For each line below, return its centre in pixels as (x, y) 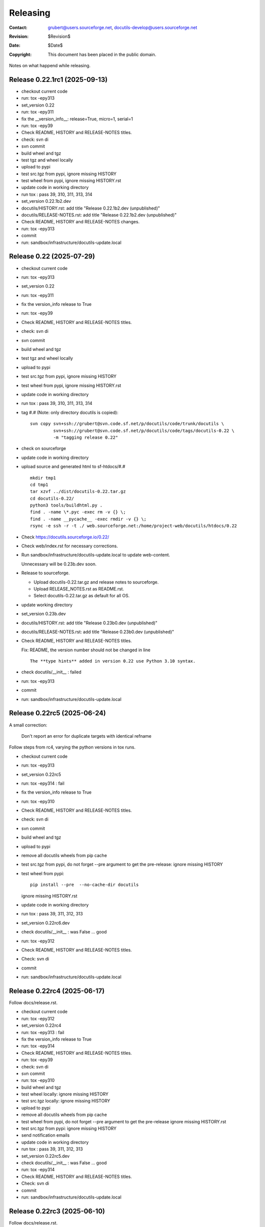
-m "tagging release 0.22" (86, 437)
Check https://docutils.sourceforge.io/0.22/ (65, 537)
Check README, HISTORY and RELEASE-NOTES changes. (80, 222)
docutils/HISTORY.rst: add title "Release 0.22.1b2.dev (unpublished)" (91, 208)
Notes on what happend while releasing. (50, 66)
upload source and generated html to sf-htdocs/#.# (73, 467)
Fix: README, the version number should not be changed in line (86, 650)
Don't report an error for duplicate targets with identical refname (86, 736)
